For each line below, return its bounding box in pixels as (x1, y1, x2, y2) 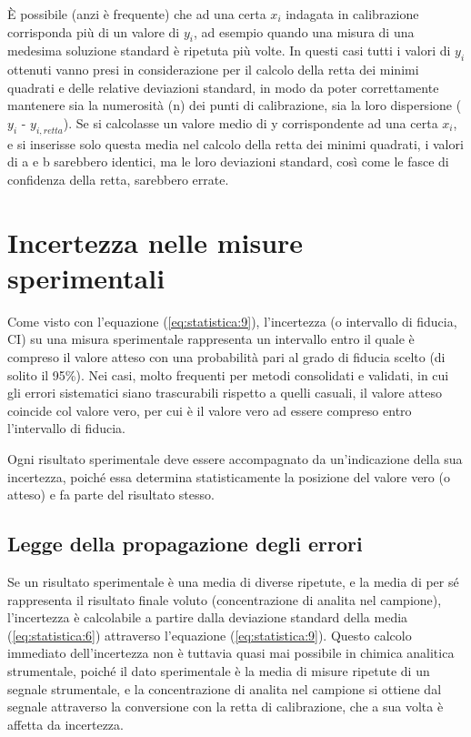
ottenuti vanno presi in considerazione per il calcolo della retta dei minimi (7, 60, 419, 79)
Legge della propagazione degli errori (7, 530, 363, 558)
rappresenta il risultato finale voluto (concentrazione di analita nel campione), (7, 590, 442, 609)
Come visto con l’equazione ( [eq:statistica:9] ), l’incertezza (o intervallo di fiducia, (7, 311, 457, 330)
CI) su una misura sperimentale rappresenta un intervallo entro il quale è (7, 329, 415, 348)
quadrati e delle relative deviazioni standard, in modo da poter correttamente (7, 77, 439, 96)
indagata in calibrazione (286, 5, 419, 23)
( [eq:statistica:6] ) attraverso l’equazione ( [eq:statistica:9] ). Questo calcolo (7, 625, 412, 644)
